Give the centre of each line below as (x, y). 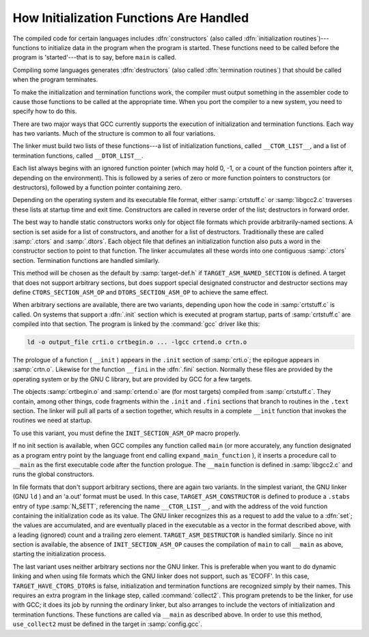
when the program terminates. (55, 79)
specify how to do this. (45, 111)
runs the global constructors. (54, 474)
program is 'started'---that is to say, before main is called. (95, 58)
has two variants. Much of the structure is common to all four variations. (114, 134)
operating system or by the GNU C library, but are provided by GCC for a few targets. (132, 379)
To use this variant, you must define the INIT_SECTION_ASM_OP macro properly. (126, 433)
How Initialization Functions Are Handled (131, 18)
